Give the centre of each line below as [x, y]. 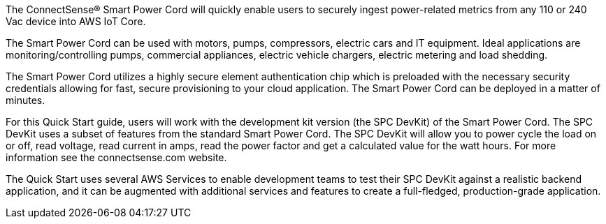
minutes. [26, 100]
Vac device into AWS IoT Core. [76, 21]
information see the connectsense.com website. [116, 157]
